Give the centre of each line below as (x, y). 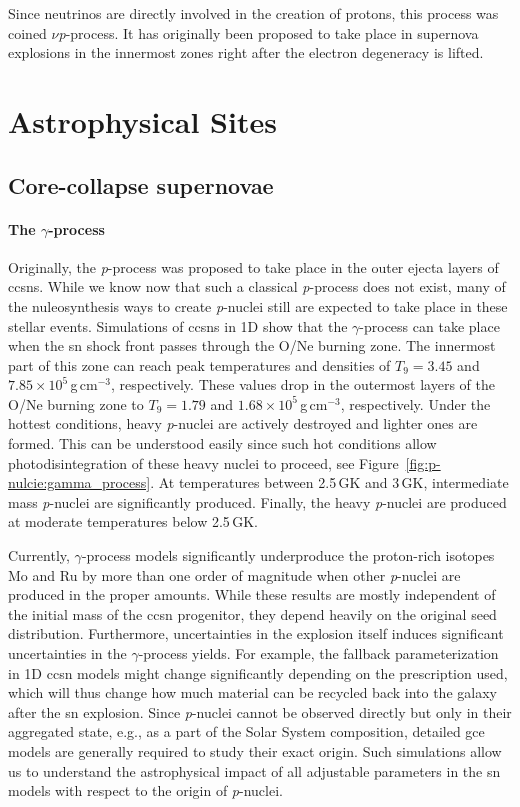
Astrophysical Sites (142, 120)
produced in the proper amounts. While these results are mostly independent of (252, 594)
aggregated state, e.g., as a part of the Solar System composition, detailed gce (246, 731)
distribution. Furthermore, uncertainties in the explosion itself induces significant (256, 633)
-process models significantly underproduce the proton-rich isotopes (288, 555)
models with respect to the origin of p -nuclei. (145, 790)
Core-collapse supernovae (141, 184)
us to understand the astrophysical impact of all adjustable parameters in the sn (254, 770)
